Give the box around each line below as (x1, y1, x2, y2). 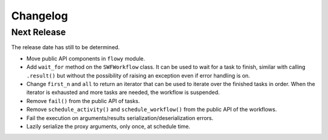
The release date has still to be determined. (11, 44, 120, 51)
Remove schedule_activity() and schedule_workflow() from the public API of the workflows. (26, 106, 277, 113)
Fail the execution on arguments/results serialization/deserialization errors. (26, 114, 214, 121)
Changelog (11, 9, 68, 22)
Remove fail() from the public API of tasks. (26, 97, 140, 104)
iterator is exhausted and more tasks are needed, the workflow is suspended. (26, 88, 220, 96)
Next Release (11, 27, 66, 38)
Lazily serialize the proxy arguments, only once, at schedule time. (26, 122, 191, 130)
